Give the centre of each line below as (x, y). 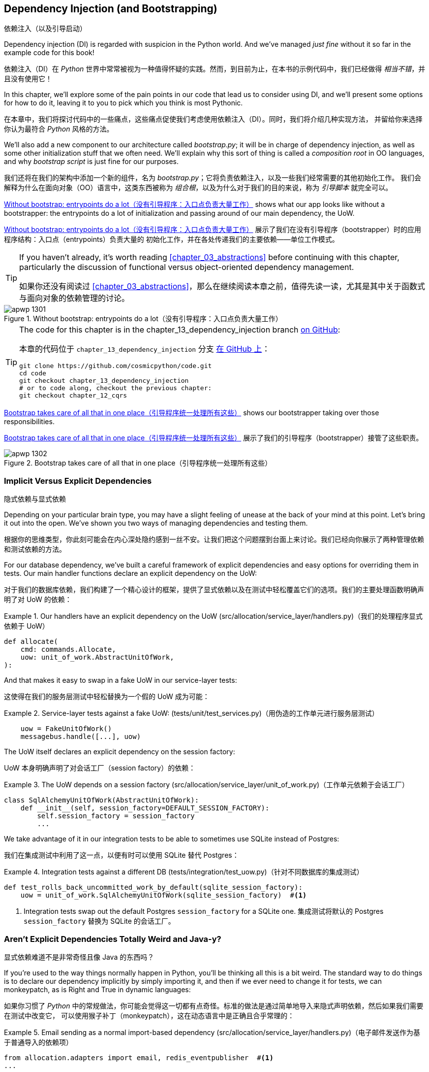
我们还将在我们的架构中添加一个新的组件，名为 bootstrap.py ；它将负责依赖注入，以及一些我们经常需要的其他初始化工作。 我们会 (213, 178)
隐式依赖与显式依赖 (35, 499)
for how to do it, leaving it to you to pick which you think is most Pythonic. (123, 103)
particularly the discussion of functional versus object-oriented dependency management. (187, 267)
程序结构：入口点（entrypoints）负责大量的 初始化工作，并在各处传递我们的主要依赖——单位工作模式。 (171, 239)
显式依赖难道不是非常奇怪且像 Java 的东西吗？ (79, 957)
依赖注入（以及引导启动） (45, 29)
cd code (33, 373)
